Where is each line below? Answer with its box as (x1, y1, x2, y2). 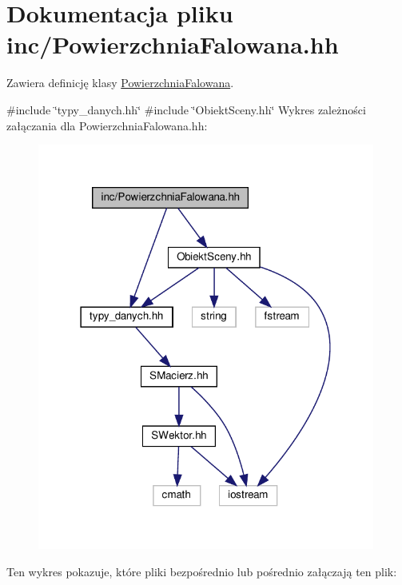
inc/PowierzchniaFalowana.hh (6, 28, 339, 61)
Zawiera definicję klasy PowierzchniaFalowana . (6, 74, 234, 91)
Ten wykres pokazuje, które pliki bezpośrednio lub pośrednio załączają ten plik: (6, 563, 397, 579)
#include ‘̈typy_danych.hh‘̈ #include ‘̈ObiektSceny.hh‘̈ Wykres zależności (6, 101, 366, 117)
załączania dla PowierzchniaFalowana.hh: (6, 117, 208, 133)
